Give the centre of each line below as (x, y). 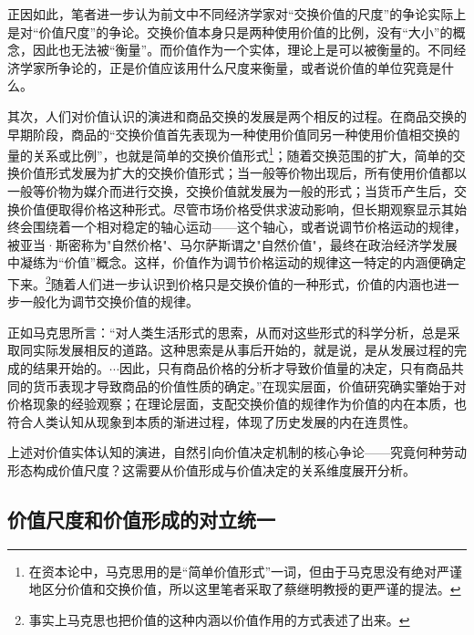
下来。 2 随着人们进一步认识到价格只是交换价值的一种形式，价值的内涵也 (221, 282)
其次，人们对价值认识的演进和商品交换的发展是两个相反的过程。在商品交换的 (237, 115)
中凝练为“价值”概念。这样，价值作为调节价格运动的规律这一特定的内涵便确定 (237, 262)
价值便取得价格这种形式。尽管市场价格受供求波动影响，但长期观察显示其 (237, 208)
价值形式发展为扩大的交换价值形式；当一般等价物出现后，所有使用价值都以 (243, 173)
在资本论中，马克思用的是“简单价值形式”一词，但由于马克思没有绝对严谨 (246, 571)
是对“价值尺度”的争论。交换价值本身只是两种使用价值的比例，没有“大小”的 (230, 31)
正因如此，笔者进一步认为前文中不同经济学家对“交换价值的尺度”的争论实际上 (237, 14)
